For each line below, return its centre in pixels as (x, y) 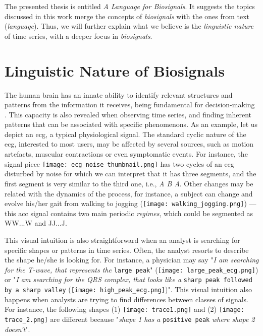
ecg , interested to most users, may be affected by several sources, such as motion (129, 144)
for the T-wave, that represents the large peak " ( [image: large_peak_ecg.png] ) (131, 269)
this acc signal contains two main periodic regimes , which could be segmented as (129, 213)
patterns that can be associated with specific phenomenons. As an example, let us (131, 124)
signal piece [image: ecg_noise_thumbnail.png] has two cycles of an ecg (119, 163)
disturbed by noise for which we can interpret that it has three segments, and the (130, 174)
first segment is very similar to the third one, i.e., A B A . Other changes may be (129, 183)
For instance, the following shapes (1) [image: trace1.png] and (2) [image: (124, 309)
